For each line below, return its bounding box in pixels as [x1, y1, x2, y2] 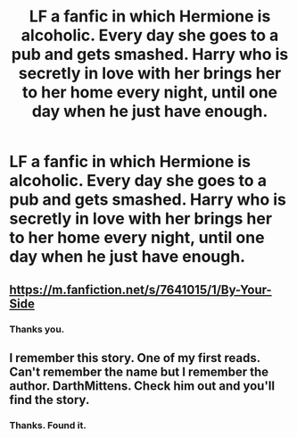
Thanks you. [9, 323, 65, 335]
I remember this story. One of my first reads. [9, 350, 260, 366]
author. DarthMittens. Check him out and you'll [9, 378, 275, 393]
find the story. [9, 392, 90, 408]
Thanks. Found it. [9, 418, 87, 431]
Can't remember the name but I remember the [9, 364, 269, 379]
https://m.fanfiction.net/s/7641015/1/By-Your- [9, 282, 272, 297]
